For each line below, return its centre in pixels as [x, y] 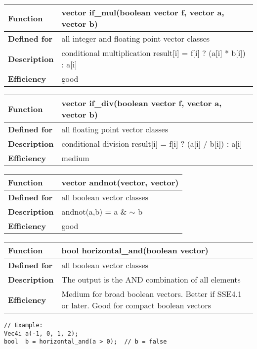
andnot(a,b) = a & [94, 211]
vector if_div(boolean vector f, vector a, [142, 103]
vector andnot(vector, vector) [120, 182]
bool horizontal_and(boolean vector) [135, 250]
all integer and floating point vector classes [136, 38]
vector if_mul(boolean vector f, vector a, [143, 12]
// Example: [23, 325]
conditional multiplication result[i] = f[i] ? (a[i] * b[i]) [153, 53]
